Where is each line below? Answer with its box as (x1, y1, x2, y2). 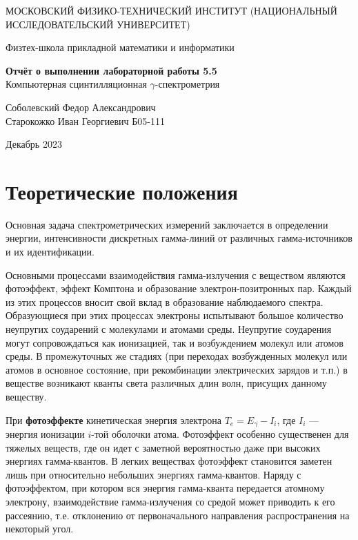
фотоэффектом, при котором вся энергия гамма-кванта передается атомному (6, 481, 325, 495)
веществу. (6, 389, 47, 403)
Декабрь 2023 (6, 137, 62, 151)
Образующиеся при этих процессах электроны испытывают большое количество (6, 308, 344, 322)
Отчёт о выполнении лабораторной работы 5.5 (6, 63, 217, 77)
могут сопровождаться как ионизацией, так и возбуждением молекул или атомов (6, 335, 344, 349)
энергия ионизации (6, 427, 85, 441)
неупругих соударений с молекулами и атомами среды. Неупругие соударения (6, 322, 332, 336)
